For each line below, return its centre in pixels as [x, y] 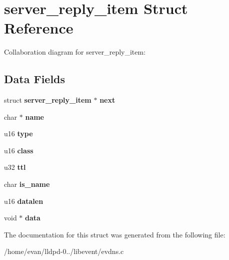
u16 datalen [24, 201]
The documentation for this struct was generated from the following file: [115, 234]
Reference [39, 28]
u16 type [18, 134]
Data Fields [35, 79]
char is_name [27, 184]
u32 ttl [15, 167]
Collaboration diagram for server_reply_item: [75, 52]
